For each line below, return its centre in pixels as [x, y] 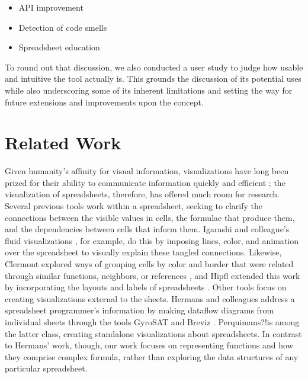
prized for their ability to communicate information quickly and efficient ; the [145, 182]
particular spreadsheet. [46, 368]
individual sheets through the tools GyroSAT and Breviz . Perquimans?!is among [152, 322]
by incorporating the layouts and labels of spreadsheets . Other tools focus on [146, 287]
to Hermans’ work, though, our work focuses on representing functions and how [149, 345]
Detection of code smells [63, 27]
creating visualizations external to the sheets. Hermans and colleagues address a [150, 298]
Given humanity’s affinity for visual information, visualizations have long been [147, 171]
